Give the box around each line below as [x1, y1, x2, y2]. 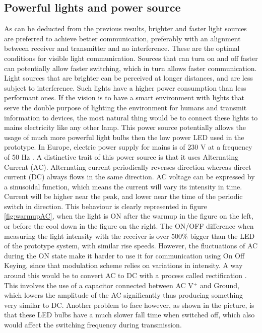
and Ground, [200, 280, 239, 290]
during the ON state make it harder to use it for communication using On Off [4, 250, 245, 260]
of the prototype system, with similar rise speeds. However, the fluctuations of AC [4, 240, 258, 251]
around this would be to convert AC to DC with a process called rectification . [4, 270, 247, 281]
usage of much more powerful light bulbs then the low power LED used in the [4, 131, 244, 142]
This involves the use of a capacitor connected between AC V [4, 280, 193, 290]
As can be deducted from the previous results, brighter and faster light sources [4, 23, 247, 34]
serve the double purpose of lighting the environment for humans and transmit [4, 102, 247, 112]
